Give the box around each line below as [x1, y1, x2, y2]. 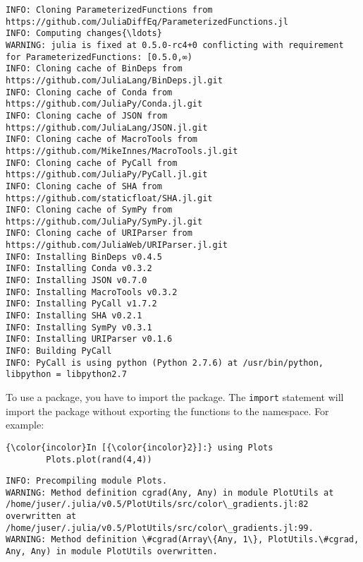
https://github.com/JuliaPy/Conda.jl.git [6, 99, 203, 109]
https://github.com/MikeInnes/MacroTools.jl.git [6, 145, 238, 156]
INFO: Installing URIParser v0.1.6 [6, 334, 173, 345]
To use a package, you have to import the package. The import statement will [6, 390, 344, 404]
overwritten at [6, 511, 77, 522]
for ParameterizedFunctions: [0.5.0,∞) [6, 52, 192, 62]
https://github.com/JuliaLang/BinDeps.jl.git [6, 75, 223, 85]
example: [6, 417, 44, 432]
